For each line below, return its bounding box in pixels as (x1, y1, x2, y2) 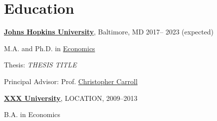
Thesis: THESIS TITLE (4, 60, 77, 70)
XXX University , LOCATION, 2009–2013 (4, 92, 138, 103)
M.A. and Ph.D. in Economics (4, 43, 95, 53)
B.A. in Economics (4, 109, 61, 120)
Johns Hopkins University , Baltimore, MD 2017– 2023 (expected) (4, 27, 214, 37)
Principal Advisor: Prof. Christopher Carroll (4, 76, 138, 86)
